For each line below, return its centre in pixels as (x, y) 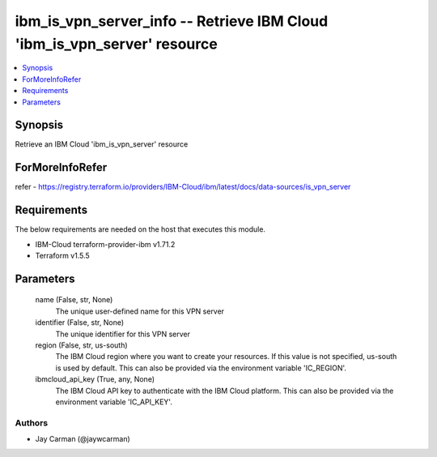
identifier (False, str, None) (80, 322)
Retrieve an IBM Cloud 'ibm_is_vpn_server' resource (102, 144)
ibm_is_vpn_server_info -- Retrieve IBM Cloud (172, 21)
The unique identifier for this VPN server (123, 334)
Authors (32, 423)
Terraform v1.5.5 (63, 256)
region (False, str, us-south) (82, 345)
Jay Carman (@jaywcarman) (83, 439)
